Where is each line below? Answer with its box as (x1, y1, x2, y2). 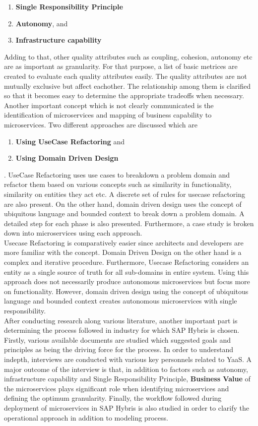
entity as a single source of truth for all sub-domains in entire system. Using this (4, 266, 249, 277)
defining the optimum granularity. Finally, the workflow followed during (4, 393, 222, 403)
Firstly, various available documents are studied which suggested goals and (4, 334, 231, 345)
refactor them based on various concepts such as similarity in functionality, (4, 179, 232, 189)
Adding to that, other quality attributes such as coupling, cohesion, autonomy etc (4, 51, 253, 61)
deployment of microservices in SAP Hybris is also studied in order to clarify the (4, 402, 250, 413)
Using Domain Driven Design (15, 153, 119, 163)
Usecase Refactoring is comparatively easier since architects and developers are (4, 237, 244, 247)
